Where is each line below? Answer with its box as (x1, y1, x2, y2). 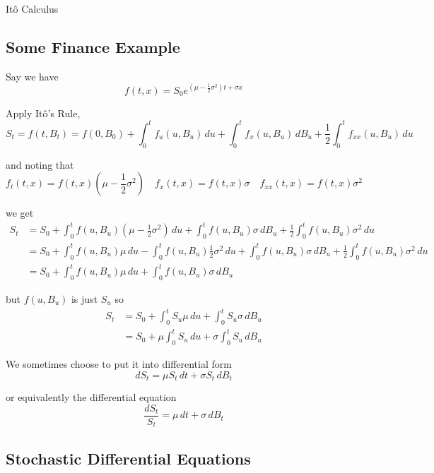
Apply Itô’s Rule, (6, 105, 81, 120)
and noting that (6, 157, 74, 172)
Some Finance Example (6, 35, 180, 57)
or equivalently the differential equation (6, 390, 177, 405)
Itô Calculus (6, 1, 59, 16)
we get (6, 205, 34, 220)
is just (71, 291, 98, 306)
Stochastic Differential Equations (6, 447, 251, 469)
